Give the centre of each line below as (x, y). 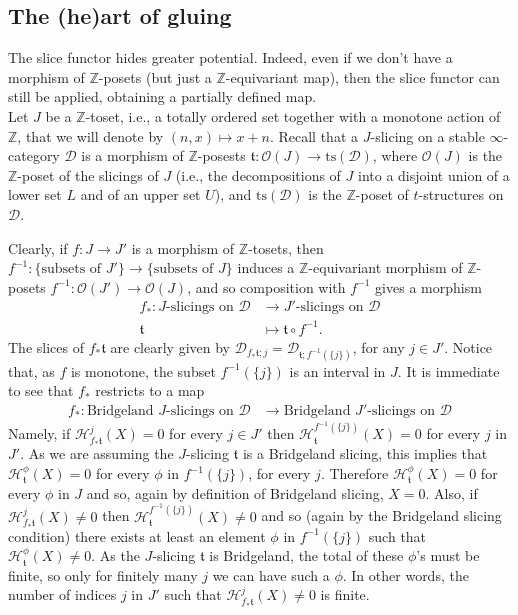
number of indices (62, 594)
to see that (41, 390)
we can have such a (271, 574)
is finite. (345, 594)
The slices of (46, 346)
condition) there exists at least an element (137, 535)
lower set (35, 194)
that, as (31, 370)
